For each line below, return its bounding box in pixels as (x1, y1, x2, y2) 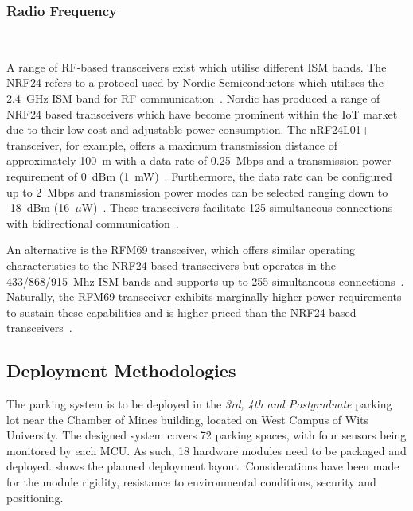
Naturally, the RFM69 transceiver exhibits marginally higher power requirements (6, 288, 402, 305)
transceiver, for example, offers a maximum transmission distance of (6, 136, 337, 153)
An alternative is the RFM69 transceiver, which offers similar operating (6, 241, 356, 258)
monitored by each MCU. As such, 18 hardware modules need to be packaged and (6, 442, 407, 458)
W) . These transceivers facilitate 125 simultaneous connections (81, 199, 393, 216)
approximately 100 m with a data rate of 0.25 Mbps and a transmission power (6, 152, 392, 169)
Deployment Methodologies (6, 358, 236, 383)
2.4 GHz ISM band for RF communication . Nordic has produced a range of (6, 90, 380, 106)
